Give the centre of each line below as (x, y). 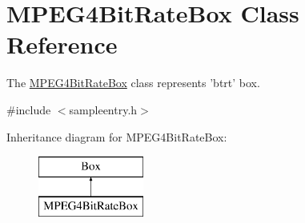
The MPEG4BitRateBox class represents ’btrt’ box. (133, 83)
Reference (62, 44)
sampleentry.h (103, 109)
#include (29, 109)
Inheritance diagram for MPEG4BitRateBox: (117, 136)
